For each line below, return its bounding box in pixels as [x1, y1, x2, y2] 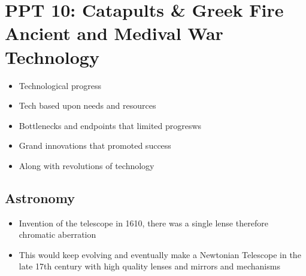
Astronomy [5, 188, 75, 207]
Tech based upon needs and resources [19, 99, 156, 112]
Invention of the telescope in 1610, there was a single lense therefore [19, 216, 268, 229]
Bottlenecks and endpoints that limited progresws [19, 119, 202, 131]
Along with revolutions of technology [19, 159, 154, 171]
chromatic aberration [19, 228, 96, 241]
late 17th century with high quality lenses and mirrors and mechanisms [19, 260, 280, 272]
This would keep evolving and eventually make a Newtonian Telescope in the [19, 248, 301, 260]
